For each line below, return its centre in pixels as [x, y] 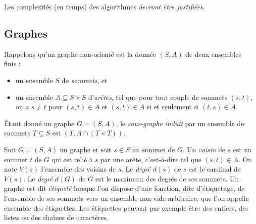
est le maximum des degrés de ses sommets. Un [167, 178]
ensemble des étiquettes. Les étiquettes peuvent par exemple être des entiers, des [126, 207]
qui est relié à [72, 159]
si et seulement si [173, 107]
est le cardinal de [215, 169]
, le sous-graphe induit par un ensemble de [180, 123]
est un [242, 149]
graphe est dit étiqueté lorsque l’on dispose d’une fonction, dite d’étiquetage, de [124, 188]
